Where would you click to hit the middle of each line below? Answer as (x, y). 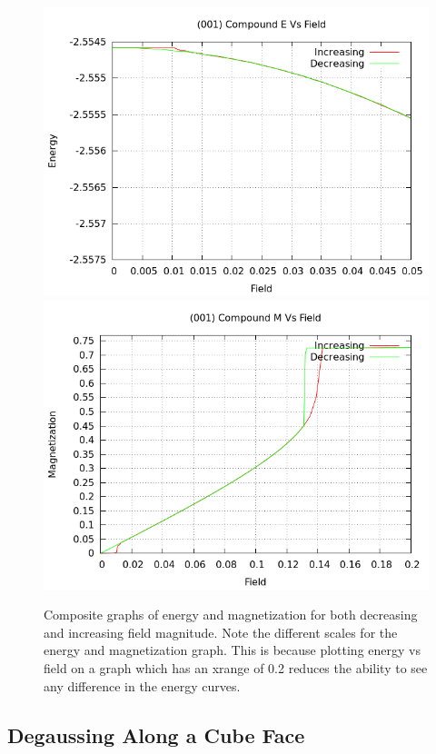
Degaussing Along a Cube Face (156, 734)
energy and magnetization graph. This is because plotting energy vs (232, 650)
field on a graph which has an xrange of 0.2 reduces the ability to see (236, 667)
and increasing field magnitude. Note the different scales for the (221, 632)
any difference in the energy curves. (142, 685)
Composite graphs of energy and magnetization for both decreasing (231, 615)
